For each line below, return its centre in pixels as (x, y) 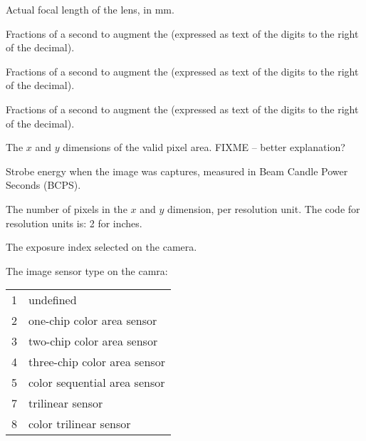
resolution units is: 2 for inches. (74, 223)
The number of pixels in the (67, 208)
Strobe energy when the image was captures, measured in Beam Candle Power (177, 171)
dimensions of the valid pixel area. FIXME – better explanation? (204, 147)
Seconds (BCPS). (43, 185)
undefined (53, 300)
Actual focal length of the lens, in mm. (90, 9)
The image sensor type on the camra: (87, 270)
